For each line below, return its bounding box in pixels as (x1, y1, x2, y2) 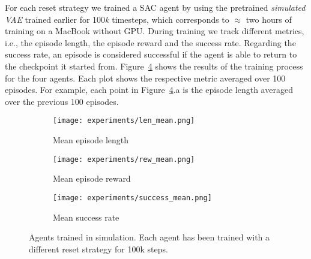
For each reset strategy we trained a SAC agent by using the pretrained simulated (5, 1, 306, 13)
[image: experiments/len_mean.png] (53, 116, 195, 125)
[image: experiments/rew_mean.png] (53, 155, 195, 164)
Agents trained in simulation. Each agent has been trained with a (29, 231, 270, 243)
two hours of (246, 13, 292, 25)
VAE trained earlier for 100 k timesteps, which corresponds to (5, 13, 229, 25)
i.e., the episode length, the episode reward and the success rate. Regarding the (5, 36, 296, 49)
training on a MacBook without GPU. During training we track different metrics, (5, 25, 304, 37)
